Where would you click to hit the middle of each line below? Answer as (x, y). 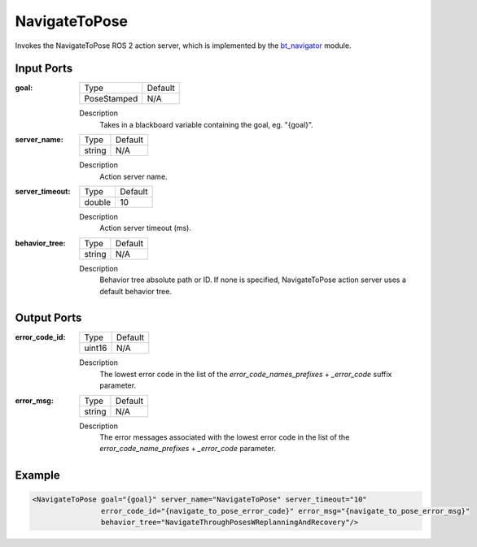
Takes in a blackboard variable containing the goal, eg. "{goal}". (206, 124)
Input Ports (44, 69)
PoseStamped (111, 99)
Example (37, 475)
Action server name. (133, 176)
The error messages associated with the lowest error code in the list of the (225, 437)
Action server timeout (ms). (145, 228)
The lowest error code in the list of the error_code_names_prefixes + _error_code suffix (246, 374)
